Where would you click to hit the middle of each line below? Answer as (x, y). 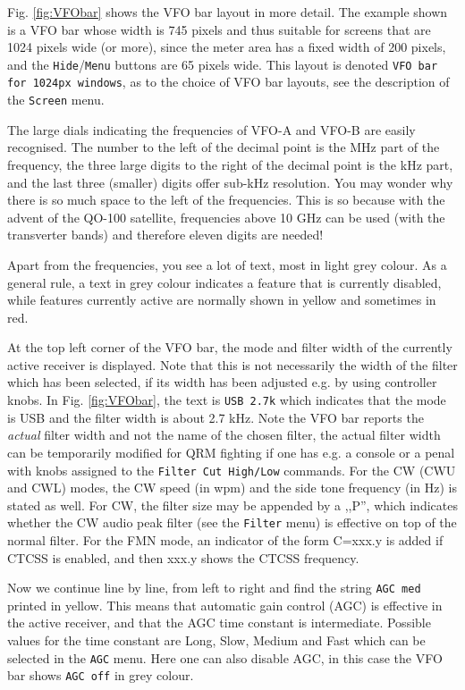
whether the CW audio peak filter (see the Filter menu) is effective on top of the (232, 522)
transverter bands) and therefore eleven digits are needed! (165, 235)
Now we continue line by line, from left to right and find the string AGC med (214, 588)
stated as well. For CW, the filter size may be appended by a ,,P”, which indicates (232, 505)
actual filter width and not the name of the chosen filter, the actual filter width (224, 435)
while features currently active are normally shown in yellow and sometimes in (222, 300)
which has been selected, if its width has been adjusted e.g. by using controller (222, 382)
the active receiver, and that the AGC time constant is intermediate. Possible (219, 623)
